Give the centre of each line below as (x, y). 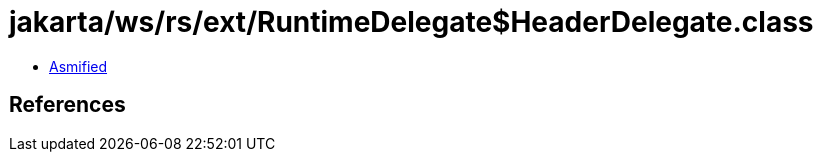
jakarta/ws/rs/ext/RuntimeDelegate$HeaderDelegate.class (411, 22)
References (67, 105)
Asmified (78, 66)
